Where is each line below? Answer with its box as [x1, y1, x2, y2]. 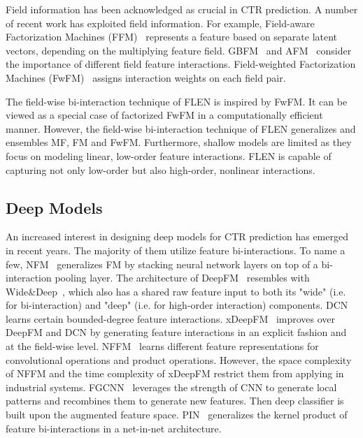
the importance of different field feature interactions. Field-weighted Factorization [6, 57, 356, 71]
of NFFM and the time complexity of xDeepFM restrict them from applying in [6, 366, 344, 381]
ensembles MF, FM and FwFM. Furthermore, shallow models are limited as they [6, 135, 352, 149]
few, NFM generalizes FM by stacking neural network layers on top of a [6, 256, 318, 271]
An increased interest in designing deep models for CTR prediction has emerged [6, 229, 348, 244]
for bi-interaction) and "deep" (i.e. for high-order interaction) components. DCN [6, 298, 348, 312]
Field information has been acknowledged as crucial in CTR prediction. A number [6, 2, 358, 16]
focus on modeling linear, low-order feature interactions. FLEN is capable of [6, 148, 332, 163]
